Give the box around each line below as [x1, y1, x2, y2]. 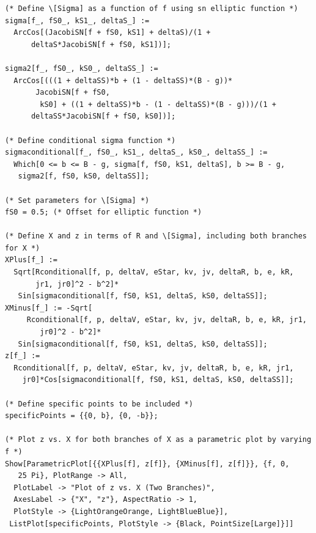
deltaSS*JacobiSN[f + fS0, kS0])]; [31, 112, 176, 121]
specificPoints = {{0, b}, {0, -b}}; [5, 411, 158, 421]
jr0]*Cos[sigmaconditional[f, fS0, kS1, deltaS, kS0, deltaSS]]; [22, 375, 294, 384]
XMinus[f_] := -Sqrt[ [5, 303, 93, 312]
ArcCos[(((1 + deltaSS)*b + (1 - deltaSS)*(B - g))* [13, 76, 233, 85]
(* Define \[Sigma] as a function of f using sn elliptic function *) [5, 4, 298, 13]
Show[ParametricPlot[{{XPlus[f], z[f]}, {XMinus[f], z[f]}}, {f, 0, [5, 459, 290, 468]
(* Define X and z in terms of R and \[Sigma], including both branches [5, 232, 307, 241]
